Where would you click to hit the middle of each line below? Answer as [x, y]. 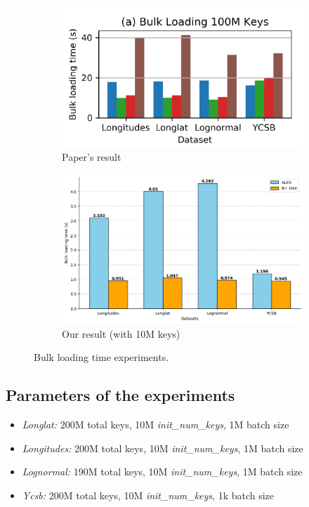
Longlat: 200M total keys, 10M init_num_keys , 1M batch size [156, 424]
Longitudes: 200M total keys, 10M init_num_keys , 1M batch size [163, 448]
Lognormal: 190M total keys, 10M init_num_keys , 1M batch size [162, 472]
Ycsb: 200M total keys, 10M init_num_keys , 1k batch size [148, 495]
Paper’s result [92, 157]
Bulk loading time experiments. [101, 357]
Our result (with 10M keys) [121, 333]
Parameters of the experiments [120, 395]
